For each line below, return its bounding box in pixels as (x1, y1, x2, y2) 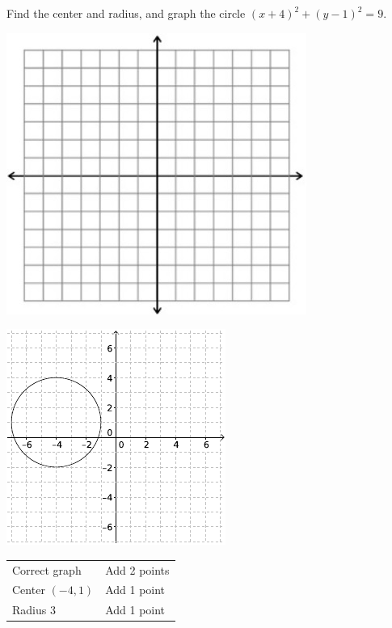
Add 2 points (105, 561, 170, 578)
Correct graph (12, 561, 82, 578)
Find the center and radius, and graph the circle (6, 5, 246, 21)
